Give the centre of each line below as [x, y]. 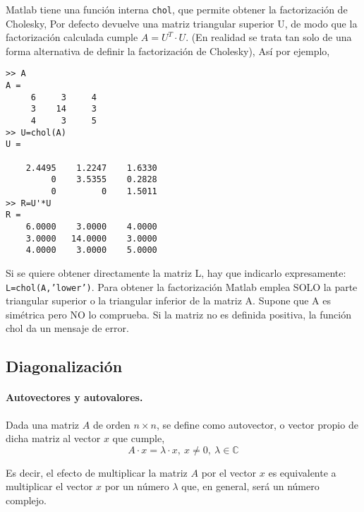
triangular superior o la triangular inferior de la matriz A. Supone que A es [169, 300]
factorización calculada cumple [72, 37]
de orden [111, 424]
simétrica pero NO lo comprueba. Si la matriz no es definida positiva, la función [179, 314]
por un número [137, 486]
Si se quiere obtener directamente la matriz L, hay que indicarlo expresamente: [176, 272]
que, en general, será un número [250, 486]
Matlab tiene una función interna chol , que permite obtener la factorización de [177, 9]
